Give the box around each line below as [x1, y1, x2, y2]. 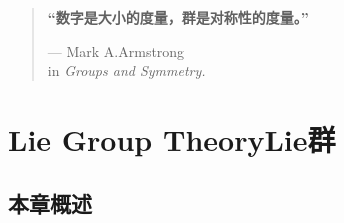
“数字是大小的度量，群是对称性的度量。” [47, 7, 309, 27]
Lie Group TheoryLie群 [8, 118, 336, 159]
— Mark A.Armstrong [47, 40, 185, 61]
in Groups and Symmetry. [47, 60, 206, 81]
